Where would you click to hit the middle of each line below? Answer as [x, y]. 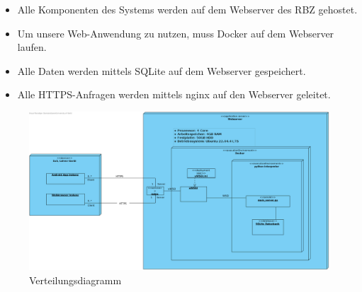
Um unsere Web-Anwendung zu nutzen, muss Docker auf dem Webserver [176, 33]
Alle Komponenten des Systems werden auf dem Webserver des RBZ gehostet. [187, 9]
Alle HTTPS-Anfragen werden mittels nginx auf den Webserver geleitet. [174, 94]
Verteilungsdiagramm [75, 280]
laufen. [32, 47]
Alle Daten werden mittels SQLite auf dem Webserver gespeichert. [162, 70]
